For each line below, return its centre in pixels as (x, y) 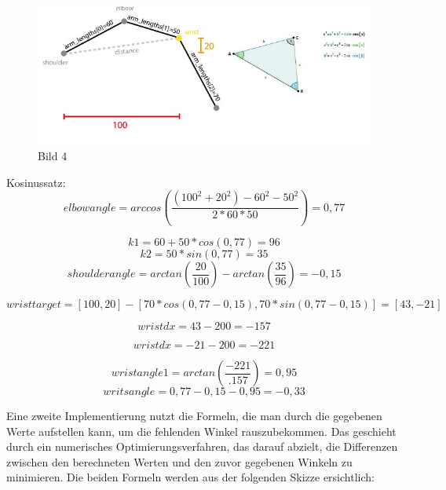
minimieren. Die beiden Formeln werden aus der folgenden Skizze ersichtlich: (190, 477)
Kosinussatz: (36, 182)
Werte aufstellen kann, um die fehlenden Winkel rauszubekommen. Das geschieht (201, 431)
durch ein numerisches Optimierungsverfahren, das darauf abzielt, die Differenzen (202, 446)
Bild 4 (53, 155)
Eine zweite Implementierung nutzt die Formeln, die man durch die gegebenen (194, 416)
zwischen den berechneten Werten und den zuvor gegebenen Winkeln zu (179, 461)
